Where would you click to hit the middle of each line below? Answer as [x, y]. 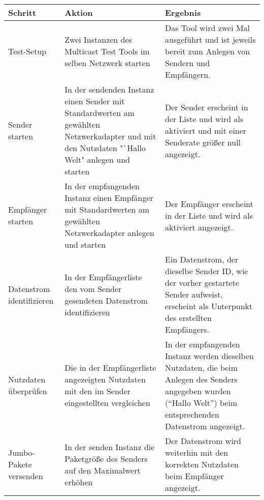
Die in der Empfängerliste [110, 367]
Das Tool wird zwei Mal [208, 28]
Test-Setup [27, 51]
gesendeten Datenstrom [106, 300]
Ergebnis [183, 12]
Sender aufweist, [194, 294]
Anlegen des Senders [201, 379]
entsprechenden [192, 414]
